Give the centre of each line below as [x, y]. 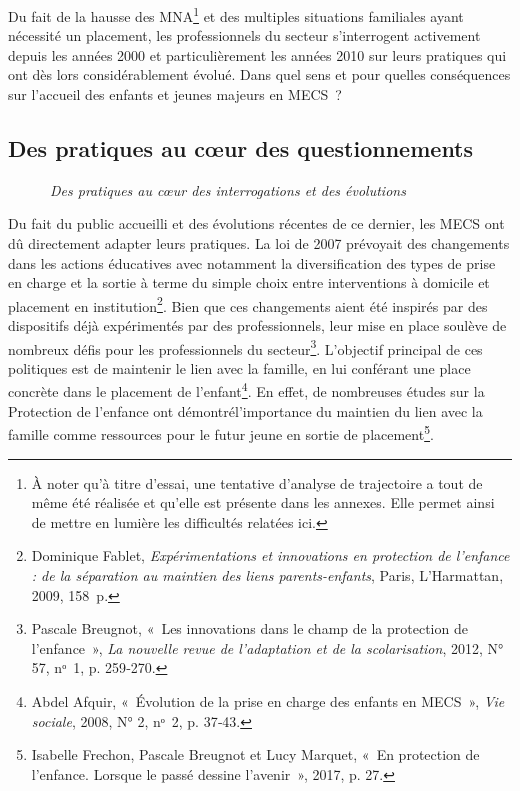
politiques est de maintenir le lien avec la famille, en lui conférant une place [239, 367]
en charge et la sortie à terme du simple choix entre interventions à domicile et [249, 282]
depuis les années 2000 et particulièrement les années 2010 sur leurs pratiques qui [257, 54]
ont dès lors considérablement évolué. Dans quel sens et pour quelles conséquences [259, 74]
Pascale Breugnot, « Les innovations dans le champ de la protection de [249, 628]
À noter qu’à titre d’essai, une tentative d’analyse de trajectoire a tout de [257, 482]
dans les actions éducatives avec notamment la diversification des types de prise [252, 262]
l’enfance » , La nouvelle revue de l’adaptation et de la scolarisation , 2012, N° [267, 647]
